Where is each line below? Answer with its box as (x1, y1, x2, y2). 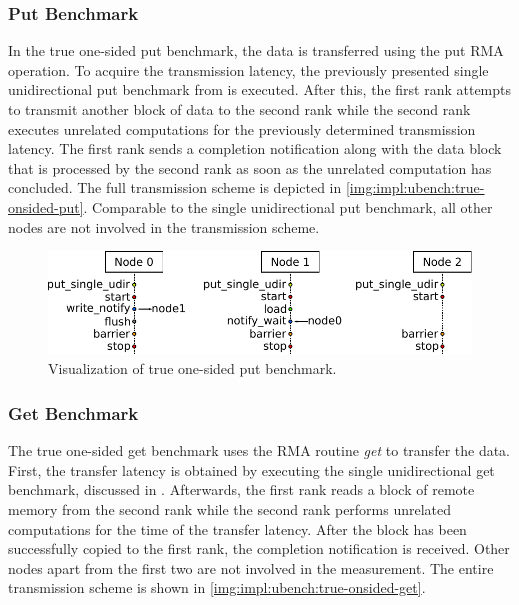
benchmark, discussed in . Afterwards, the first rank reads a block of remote (8, 479, 475, 500)
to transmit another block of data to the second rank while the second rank (8, 99, 471, 119)
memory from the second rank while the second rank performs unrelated (8, 498, 452, 519)
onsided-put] (8, 196, 84, 217)
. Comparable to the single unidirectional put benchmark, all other (83, 196, 493, 217)
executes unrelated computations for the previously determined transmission (8, 118, 476, 139)
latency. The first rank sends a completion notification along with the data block (8, 138, 502, 159)
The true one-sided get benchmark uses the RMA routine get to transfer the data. (8, 440, 511, 461)
